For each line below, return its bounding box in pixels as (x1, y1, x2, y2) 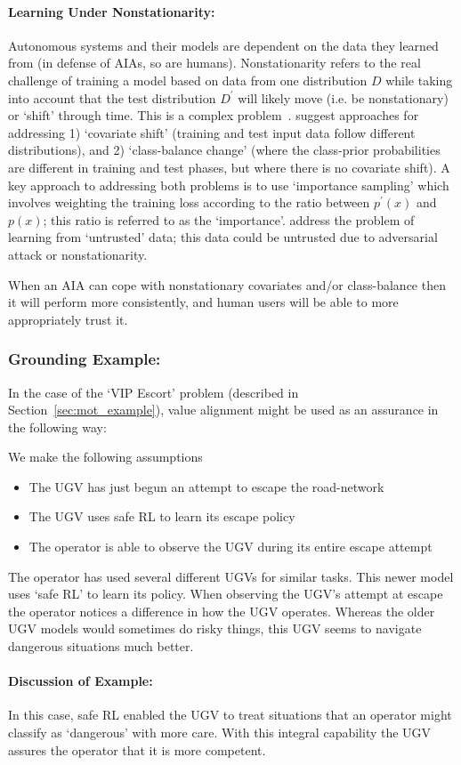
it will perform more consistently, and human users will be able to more (8, 293, 399, 311)
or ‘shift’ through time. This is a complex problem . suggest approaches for (8, 106, 419, 125)
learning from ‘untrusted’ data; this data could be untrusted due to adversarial (8, 228, 438, 246)
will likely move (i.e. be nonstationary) (238, 88, 449, 107)
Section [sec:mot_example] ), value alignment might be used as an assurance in (8, 400, 439, 419)
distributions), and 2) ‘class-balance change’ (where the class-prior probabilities (8, 141, 441, 159)
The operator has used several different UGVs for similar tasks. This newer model (8, 567, 454, 585)
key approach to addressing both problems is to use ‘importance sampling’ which (8, 175, 449, 194)
